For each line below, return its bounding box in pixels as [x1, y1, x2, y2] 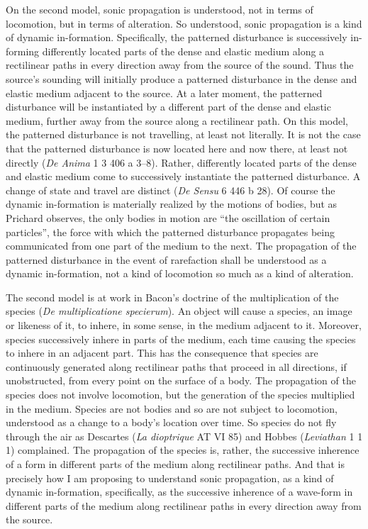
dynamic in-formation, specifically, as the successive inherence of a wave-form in [6, 484, 353, 499]
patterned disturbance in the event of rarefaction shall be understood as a [6, 252, 327, 267]
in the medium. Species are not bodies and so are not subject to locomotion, [6, 401, 338, 416]
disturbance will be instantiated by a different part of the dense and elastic [6, 99, 331, 114]
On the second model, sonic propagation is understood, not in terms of [6, 2, 313, 16]
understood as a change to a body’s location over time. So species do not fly [6, 415, 337, 430]
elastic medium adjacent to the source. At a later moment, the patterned [6, 85, 323, 100]
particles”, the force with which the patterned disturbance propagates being [6, 224, 335, 239]
